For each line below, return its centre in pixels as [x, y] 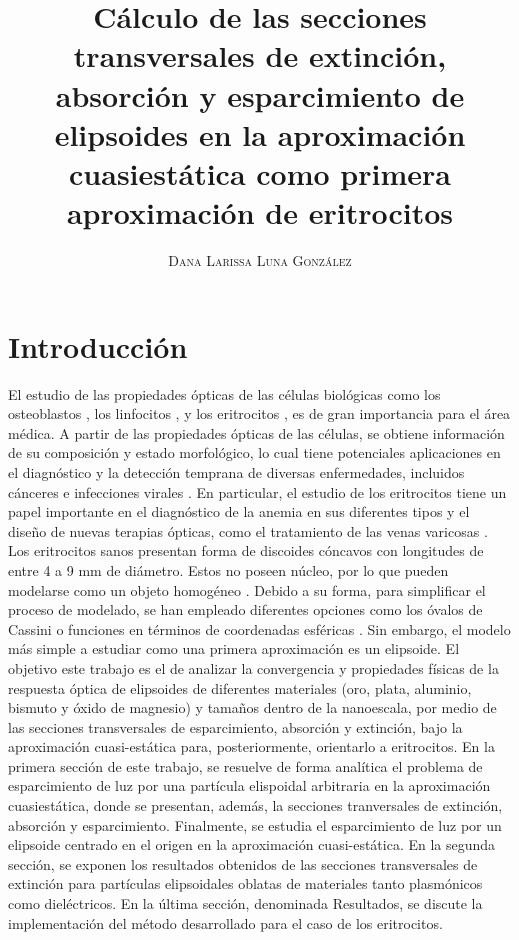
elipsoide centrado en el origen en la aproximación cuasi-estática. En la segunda [252, 844]
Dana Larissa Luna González [260, 260]
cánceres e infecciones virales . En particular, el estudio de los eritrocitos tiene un [257, 491]
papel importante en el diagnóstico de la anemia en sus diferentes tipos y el [239, 511]
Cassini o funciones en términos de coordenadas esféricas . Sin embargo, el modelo [259, 628]
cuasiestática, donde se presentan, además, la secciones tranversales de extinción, [255, 805]
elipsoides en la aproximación [260, 133]
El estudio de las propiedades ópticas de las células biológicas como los [224, 393]
